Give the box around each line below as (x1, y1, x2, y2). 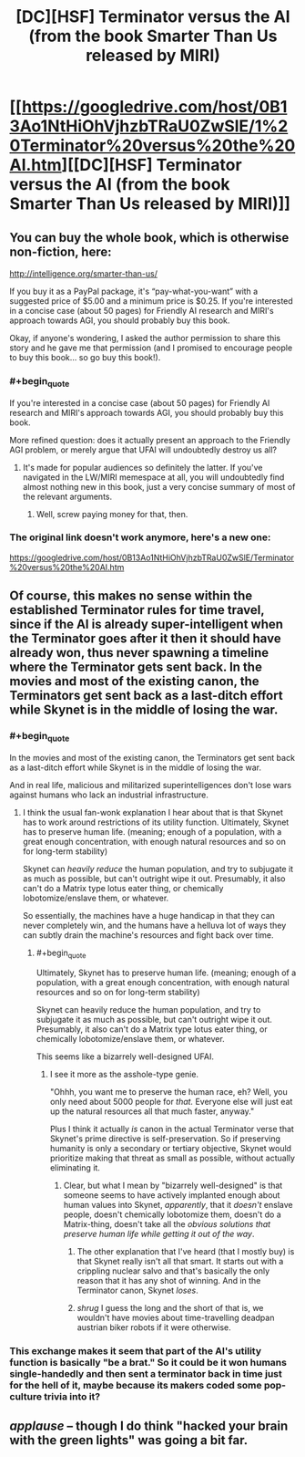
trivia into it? (44, 1389, 101, 1402)
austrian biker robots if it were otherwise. (76, 1321, 231, 1333)
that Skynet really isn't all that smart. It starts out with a (76, 1255, 284, 1266)
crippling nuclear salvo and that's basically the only (76, 1265, 270, 1276)
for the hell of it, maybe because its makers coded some (9, 1379, 262, 1391)
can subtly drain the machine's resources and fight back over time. (22, 929, 274, 941)
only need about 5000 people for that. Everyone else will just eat (49, 1096, 293, 1107)
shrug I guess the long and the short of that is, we (76, 1302, 264, 1313)
